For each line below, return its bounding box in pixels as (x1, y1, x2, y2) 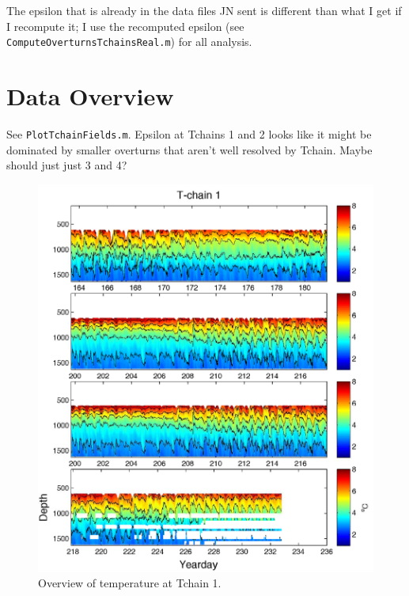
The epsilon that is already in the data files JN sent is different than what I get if (6, 2, 402, 18)
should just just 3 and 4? (6, 157, 127, 173)
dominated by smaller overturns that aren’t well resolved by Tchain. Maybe (6, 141, 373, 158)
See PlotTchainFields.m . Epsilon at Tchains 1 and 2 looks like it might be (6, 125, 372, 142)
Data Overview (6, 80, 174, 112)
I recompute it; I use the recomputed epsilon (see (6, 17, 244, 34)
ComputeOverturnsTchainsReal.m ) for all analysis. (6, 33, 252, 50)
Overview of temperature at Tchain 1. (38, 575, 222, 591)
